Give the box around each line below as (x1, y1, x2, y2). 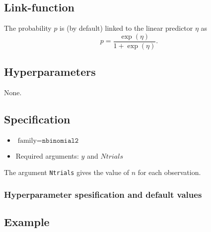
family (17, 137, 37, 144)
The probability (4, 23, 52, 33)
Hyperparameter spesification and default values (4, 188, 202, 201)
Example (4, 214, 50, 230)
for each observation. (138, 167, 201, 177)
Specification (4, 112, 70, 127)
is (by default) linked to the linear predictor (60, 23, 193, 33)
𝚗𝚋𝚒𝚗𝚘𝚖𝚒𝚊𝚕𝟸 (42, 137, 79, 144)
